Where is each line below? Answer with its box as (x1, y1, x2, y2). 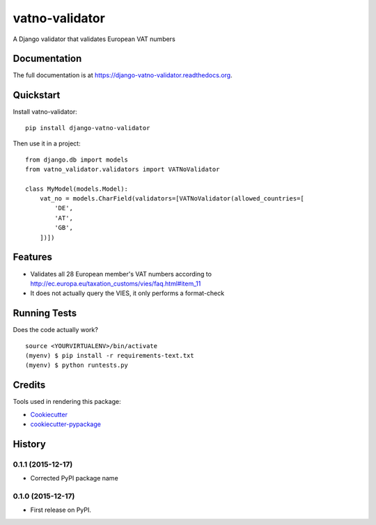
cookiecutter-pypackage (30, 420, 101, 428)
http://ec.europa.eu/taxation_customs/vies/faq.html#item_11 (30, 279, 201, 288)
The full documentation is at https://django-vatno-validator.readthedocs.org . (13, 71, 233, 79)
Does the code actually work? (13, 326, 99, 334)
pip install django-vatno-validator (25, 124, 150, 132)
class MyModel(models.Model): (25, 185, 129, 193)
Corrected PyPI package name (30, 474, 118, 483)
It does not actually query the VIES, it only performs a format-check (30, 289, 225, 297)
